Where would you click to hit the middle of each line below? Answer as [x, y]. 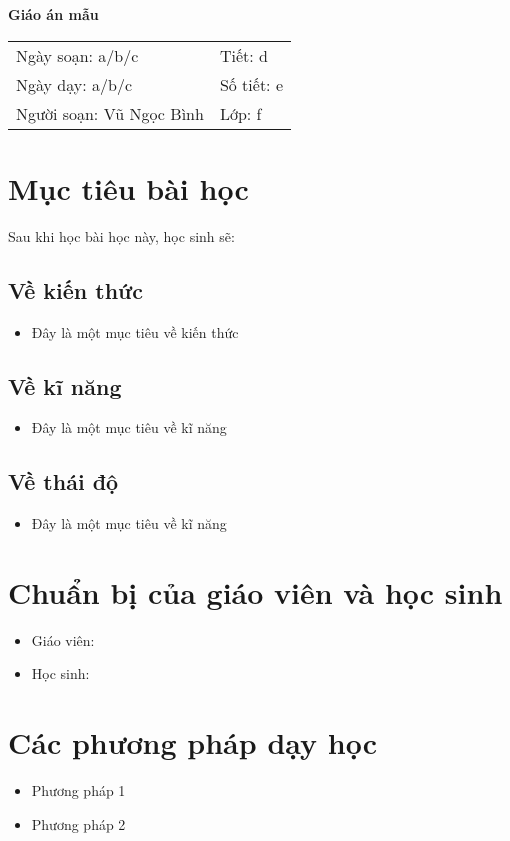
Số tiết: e [251, 84]
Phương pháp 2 [78, 823]
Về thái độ [63, 481]
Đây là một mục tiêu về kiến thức [135, 331]
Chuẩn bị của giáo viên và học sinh [255, 591]
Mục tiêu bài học [128, 187]
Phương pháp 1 [78, 790]
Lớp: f [240, 113]
